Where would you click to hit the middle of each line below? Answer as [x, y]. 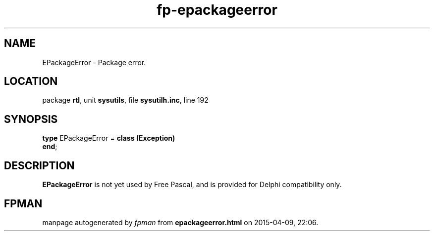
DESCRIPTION [39, 165]
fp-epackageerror [217, 10]
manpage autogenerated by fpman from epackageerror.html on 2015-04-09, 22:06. [180, 222]
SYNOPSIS [31, 119]
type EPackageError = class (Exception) [109, 138]
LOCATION [31, 81]
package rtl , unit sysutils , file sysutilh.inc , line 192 [125, 100]
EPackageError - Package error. [94, 62]
